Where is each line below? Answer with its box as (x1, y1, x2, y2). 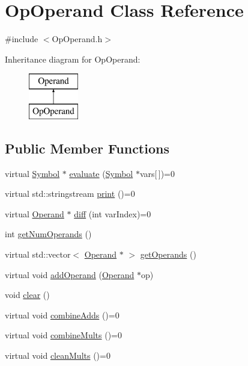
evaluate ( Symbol (69, 167, 133, 179)
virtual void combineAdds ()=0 (5, 308, 119, 321)
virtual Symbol (5, 167, 60, 179)
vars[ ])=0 (139, 167, 175, 179)
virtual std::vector (5, 248, 71, 261)
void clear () (5, 288, 50, 301)
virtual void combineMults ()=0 (5, 329, 122, 341)
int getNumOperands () (5, 228, 92, 240)
